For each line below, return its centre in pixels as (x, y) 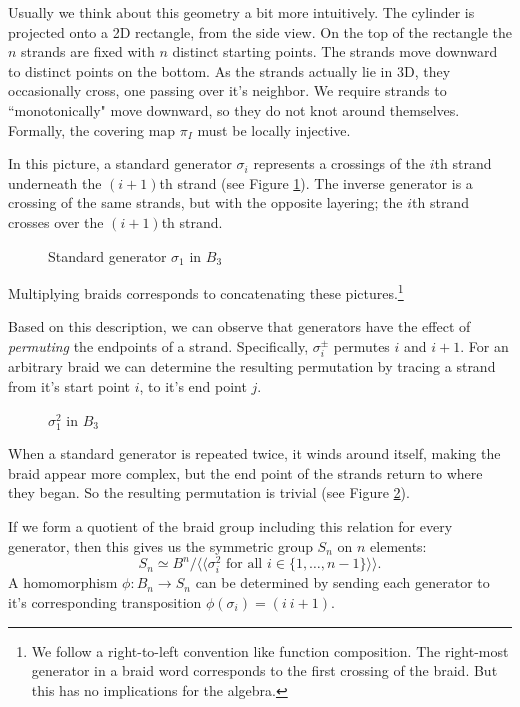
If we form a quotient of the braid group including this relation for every (230, 525)
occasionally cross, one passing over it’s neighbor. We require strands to (227, 90)
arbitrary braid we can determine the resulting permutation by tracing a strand (252, 366)
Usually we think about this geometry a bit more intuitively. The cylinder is (241, 12)
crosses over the (56, 221)
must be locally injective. (274, 129)
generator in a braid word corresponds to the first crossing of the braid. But (264, 670)
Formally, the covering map (92, 129)
